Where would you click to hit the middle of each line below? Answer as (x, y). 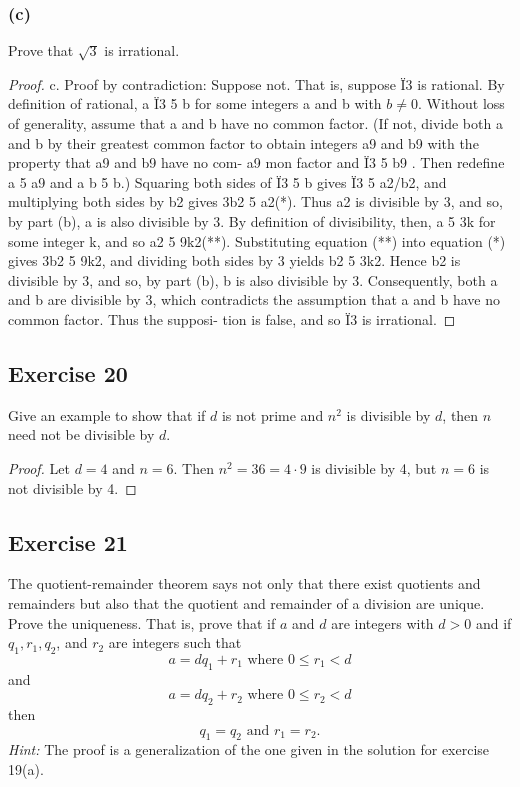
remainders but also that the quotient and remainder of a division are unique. (246, 602)
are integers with (382, 622)
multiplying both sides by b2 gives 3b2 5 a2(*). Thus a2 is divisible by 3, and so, (255, 201)
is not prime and (272, 414)
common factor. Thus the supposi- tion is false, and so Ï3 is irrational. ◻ (232, 318)
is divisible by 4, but (374, 467)
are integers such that (175, 642)
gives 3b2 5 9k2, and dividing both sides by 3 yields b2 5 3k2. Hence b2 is (234, 260)
